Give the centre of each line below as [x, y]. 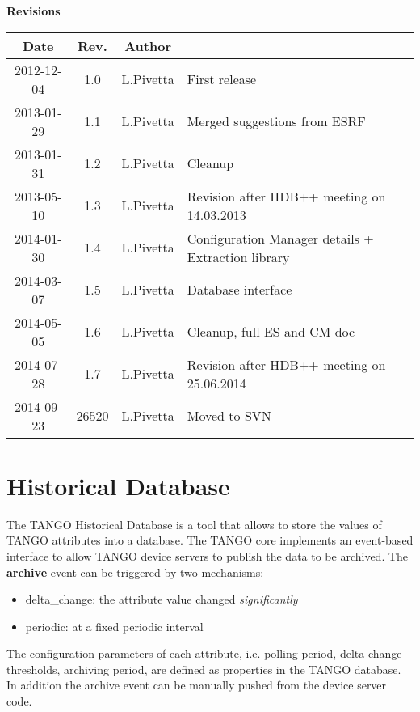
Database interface [239, 290]
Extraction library [238, 256]
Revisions [34, 11]
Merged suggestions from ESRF [276, 121]
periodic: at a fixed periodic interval [114, 626]
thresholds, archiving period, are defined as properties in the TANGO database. [204, 669]
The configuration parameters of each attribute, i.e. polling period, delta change [204, 653]
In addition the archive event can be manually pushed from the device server [197, 685]
